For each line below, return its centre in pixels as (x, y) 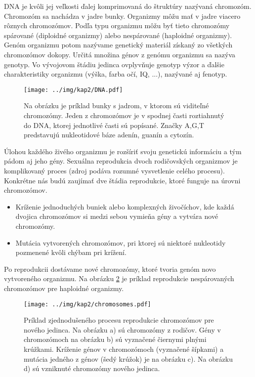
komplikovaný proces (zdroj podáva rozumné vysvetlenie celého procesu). (114, 170)
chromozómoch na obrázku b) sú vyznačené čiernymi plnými (115, 339)
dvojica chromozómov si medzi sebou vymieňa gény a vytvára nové (117, 216)
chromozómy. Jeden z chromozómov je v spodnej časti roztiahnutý (124, 115)
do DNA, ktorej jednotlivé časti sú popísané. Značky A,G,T (114, 125)
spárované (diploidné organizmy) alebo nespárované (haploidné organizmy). (118, 35)
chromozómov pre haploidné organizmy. (64, 288)
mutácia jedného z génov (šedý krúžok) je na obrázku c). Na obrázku (128, 358)
